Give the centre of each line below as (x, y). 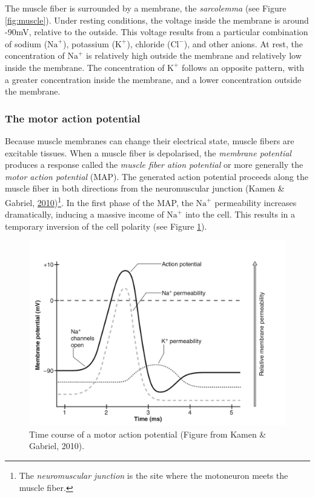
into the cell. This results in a (240, 214)
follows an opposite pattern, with (243, 67)
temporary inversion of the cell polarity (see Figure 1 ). (106, 226)
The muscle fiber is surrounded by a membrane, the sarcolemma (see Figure (146, 8)
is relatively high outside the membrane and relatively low (194, 55)
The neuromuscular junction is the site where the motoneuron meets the (154, 475)
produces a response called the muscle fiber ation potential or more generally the (154, 165)
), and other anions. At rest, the (244, 43)
